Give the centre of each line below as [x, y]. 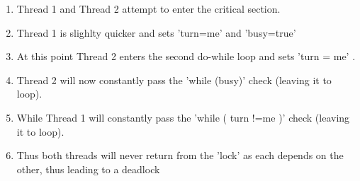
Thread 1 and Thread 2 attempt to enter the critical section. [148, 8]
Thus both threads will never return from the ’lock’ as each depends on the [180, 155]
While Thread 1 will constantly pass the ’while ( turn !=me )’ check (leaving [183, 117]
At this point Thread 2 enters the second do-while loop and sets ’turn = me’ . [186, 56]
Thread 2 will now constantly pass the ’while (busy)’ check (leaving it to [174, 80]
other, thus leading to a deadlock [88, 169]
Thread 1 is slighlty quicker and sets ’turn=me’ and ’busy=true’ [156, 32]
